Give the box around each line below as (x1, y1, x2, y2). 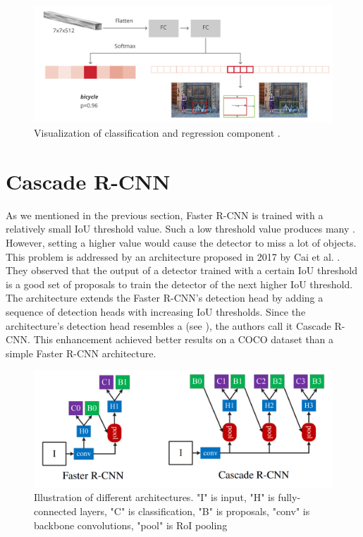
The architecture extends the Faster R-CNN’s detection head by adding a (6, 290, 324, 305)
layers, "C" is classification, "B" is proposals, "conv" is (80, 503, 310, 518)
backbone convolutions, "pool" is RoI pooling (34, 517, 228, 532)
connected (34, 503, 77, 518)
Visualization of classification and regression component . (34, 125, 281, 140)
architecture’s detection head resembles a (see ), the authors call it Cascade (6, 318, 331, 333)
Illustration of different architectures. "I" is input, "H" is (34, 490, 275, 505)
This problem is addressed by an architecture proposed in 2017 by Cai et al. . (6, 249, 340, 264)
